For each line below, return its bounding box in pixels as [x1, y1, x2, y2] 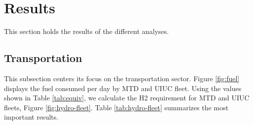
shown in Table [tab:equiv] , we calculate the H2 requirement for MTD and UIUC [4, 93, 250, 103]
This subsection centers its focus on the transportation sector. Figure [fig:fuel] [4, 73, 240, 83]
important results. [4, 112, 58, 122]
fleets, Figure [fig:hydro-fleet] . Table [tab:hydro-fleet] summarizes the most [4, 102, 229, 112]
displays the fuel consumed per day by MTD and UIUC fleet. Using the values [4, 83, 242, 93]
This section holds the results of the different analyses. [4, 26, 169, 36]
